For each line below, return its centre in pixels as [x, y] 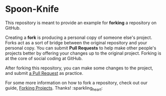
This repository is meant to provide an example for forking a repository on [81, 23]
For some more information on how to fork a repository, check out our [76, 83]
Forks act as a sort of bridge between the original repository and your [76, 42]
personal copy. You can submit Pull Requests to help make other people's [81, 48]
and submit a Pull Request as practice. [44, 73]
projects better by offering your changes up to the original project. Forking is [83, 53]
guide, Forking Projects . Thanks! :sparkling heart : [54, 88]
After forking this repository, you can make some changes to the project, [79, 68]
